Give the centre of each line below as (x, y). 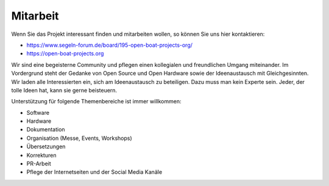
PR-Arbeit (39, 164)
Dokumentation (46, 129)
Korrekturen (41, 155)
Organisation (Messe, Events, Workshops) (79, 138)
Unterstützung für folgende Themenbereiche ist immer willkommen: (96, 102)
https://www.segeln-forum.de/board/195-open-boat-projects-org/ (110, 45)
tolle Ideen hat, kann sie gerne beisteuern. (64, 90)
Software (38, 112)
